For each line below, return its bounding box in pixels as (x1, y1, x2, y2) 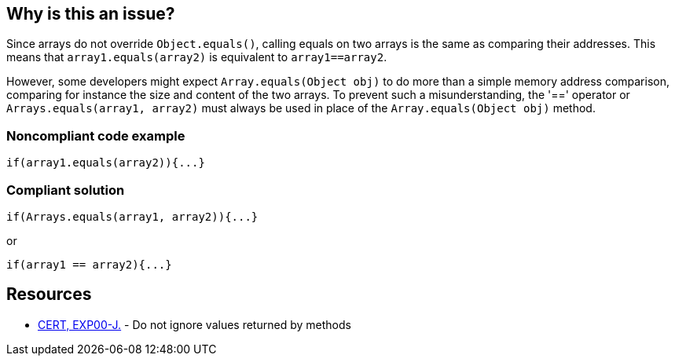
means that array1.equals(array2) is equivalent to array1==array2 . (6, 50, 387, 64)
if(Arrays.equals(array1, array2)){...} (6, 210, 259, 223)
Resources (6, 284, 92, 305)
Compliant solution (6, 181, 125, 198)
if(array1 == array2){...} (6, 258, 172, 271)
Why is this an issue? (6, 4, 175, 24)
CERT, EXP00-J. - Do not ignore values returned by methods (38, 317, 351, 331)
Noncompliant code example (6, 127, 185, 144)
